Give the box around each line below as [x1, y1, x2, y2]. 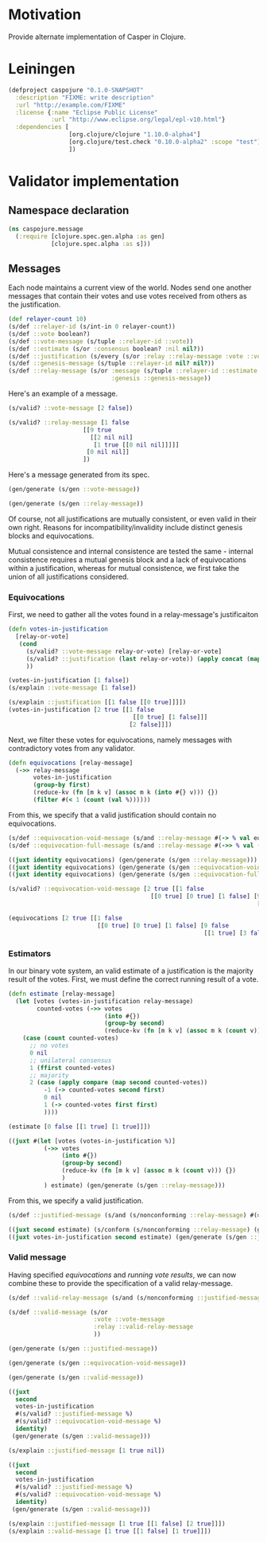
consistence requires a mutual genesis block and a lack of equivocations [8, 555, 246, 564]
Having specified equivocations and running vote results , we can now [8, 1270, 237, 1279]
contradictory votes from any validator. [8, 743, 136, 753]
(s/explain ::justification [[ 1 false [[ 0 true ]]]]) [8, 698, 187, 706]
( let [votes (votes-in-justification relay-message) [15, 997, 194, 1005]
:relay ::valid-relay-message [93, 1323, 194, 1331]
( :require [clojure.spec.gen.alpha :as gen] [15, 232, 165, 240]
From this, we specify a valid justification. [8, 1196, 144, 1205]
